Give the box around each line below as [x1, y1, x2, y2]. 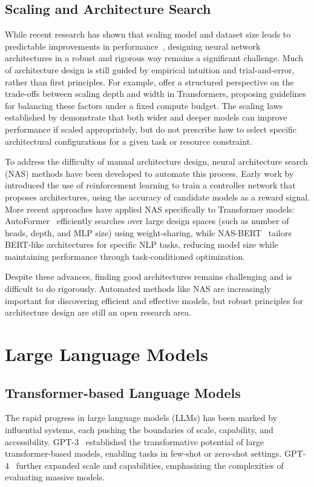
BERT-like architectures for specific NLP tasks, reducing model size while [5, 238, 278, 251]
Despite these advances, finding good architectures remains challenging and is [5, 270, 292, 283]
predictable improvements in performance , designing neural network [5, 39, 261, 52]
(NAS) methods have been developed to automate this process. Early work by [5, 167, 294, 179]
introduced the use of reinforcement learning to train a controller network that [5, 179, 296, 191]
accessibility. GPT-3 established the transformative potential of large [5, 435, 264, 448]
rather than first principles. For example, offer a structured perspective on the [5, 75, 294, 88]
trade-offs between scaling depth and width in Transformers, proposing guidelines [5, 87, 307, 100]
